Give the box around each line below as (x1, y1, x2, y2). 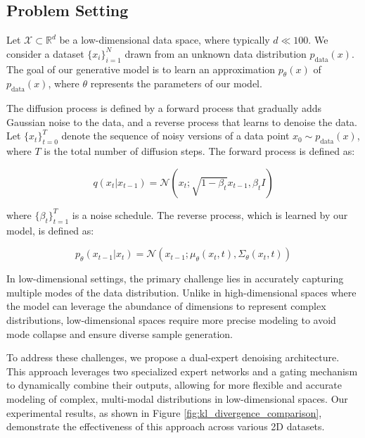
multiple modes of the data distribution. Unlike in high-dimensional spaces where (6, 284, 357, 299)
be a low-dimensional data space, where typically (59, 32, 270, 47)
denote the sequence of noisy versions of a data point (61, 128, 290, 143)
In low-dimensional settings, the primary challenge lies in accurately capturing (6, 271, 344, 286)
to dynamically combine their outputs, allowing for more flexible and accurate (6, 377, 342, 392)
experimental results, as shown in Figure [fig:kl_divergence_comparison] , (6, 405, 322, 420)
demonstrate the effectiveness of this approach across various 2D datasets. (6, 419, 325, 434)
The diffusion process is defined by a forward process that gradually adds (6, 101, 321, 115)
